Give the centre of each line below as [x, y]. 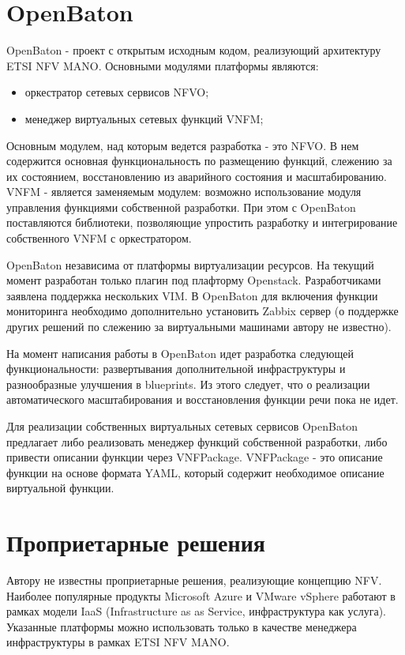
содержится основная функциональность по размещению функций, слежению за [199, 161]
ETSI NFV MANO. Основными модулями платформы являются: [163, 65]
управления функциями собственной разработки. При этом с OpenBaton [181, 207]
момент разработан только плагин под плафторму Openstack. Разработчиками [194, 280]
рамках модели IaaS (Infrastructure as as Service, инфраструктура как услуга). [196, 611]
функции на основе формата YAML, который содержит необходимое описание [195, 472]
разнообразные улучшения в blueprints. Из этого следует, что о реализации [188, 384]
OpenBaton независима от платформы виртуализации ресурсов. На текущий [190, 264]
